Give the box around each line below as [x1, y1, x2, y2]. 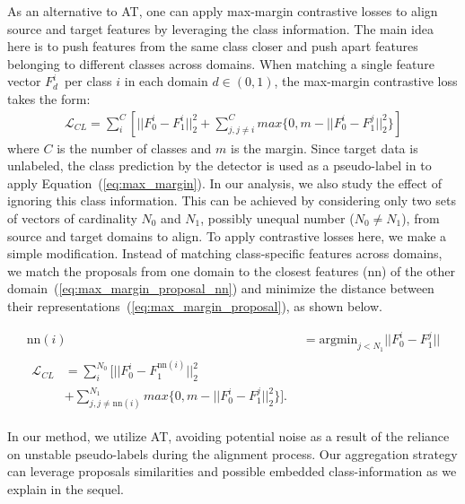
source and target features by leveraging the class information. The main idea [7, 19, 434, 38]
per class [64, 72, 112, 91]
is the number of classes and [57, 138, 212, 157]
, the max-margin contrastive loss [274, 72, 458, 91]
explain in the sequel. [7, 479, 124, 498]
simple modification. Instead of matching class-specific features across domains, [7, 244, 443, 263]
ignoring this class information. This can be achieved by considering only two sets [7, 191, 456, 210]
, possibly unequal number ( [200, 208, 355, 227]
